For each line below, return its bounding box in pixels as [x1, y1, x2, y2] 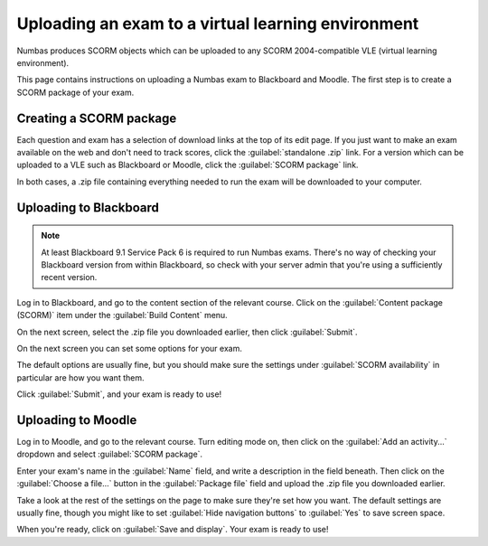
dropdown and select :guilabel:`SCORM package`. [16, 448, 203, 460]
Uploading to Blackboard [16, 200, 160, 215]
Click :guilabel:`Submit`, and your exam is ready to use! [16, 389, 222, 400]
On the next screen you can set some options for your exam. [16, 343, 243, 353]
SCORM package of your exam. [16, 87, 135, 98]
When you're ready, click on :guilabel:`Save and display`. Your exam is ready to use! [16, 524, 329, 535]
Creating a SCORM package [16, 110, 177, 126]
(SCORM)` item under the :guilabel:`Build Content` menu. [16, 310, 228, 321]
